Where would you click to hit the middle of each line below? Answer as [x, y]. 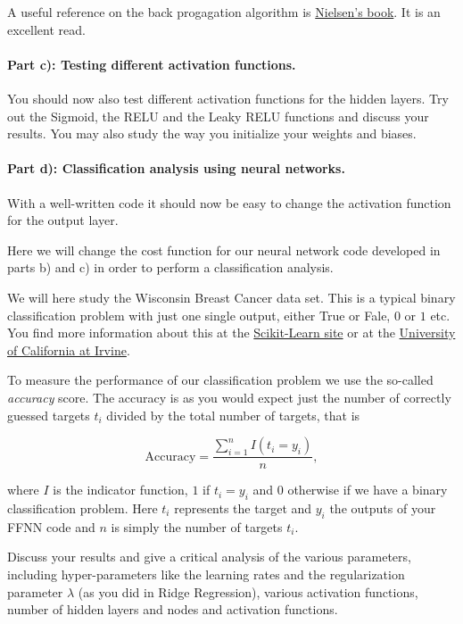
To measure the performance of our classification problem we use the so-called [220, 380]
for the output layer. [63, 220]
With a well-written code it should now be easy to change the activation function [229, 202]
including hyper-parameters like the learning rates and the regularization [206, 574]
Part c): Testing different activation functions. [152, 64]
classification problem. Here [83, 508]
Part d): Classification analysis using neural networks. [176, 168]
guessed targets [49, 415]
